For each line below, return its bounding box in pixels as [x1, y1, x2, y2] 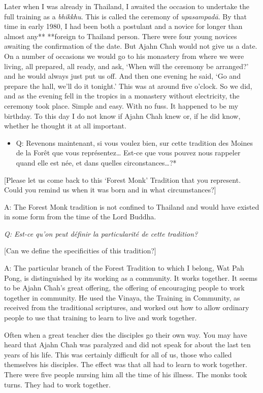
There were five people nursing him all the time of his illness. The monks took [4, 369, 247, 379]
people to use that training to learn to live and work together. [4, 312, 197, 323]
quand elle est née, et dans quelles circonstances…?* [16, 157, 177, 168]
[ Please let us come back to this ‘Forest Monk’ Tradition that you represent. [4, 174, 241, 185]
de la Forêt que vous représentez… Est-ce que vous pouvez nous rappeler [16, 147, 241, 158]
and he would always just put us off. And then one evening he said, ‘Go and [4, 71, 241, 81]
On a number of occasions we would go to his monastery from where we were [4, 50, 244, 61]
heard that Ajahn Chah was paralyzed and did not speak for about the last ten [4, 339, 251, 350]
